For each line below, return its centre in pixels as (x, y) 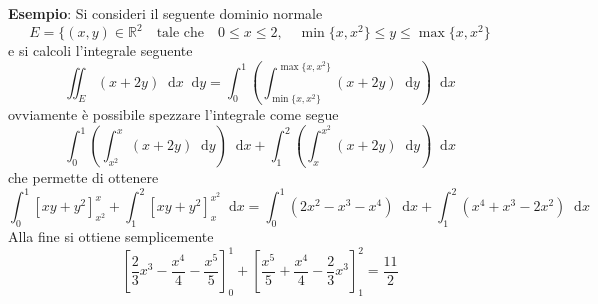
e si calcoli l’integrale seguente (100, 50)
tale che (180, 33)
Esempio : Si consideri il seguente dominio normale (165, 13)
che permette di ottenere (83, 177)
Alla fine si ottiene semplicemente (111, 235)
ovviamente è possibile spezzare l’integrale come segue (173, 114)
